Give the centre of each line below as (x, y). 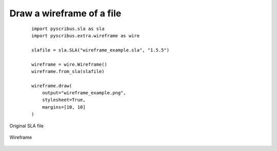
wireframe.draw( (52, 86)
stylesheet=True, (64, 100)
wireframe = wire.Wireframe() (70, 64)
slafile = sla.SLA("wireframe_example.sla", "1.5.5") (100, 50)
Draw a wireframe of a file (65, 13)
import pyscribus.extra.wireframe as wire (86, 35)
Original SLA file (26, 125)
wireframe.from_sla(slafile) (68, 71)
